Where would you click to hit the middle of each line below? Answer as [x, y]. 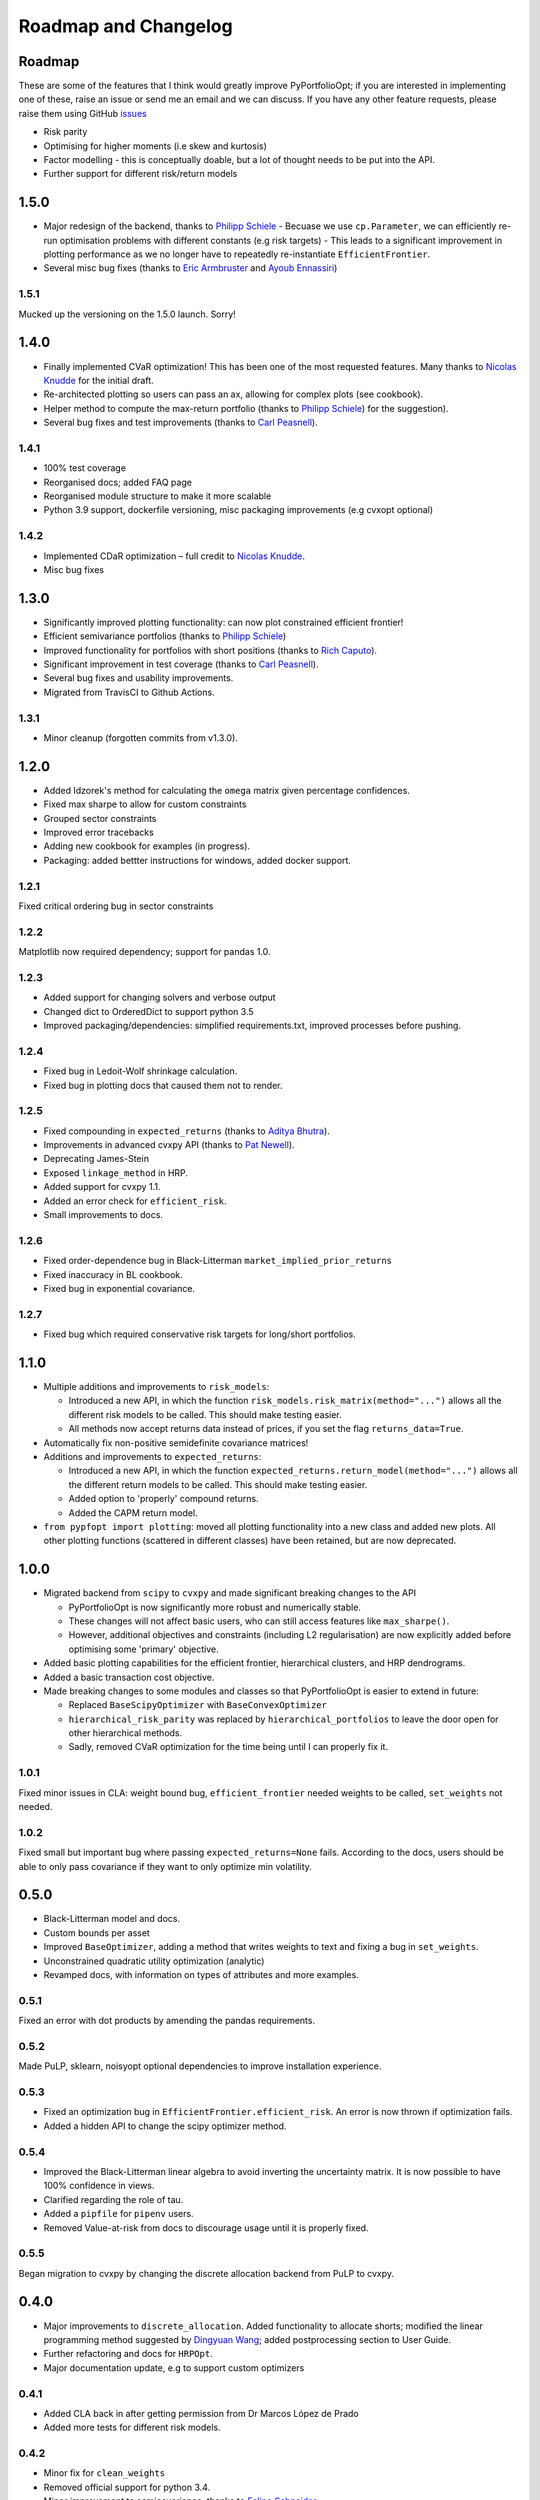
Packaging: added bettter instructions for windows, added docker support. [197, 860]
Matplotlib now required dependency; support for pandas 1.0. [144, 952]
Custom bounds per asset [96, 1932]
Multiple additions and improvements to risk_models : [156, 1386]
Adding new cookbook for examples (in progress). [146, 846]
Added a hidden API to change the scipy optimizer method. [165, 2126]
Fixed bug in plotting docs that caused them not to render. [163, 1085]
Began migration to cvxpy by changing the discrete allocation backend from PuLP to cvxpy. [206, 2273]
